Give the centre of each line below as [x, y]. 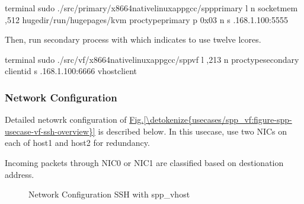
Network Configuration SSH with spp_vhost [109, 194]
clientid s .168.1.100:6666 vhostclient [71, 71]
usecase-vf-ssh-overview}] [50, 131]
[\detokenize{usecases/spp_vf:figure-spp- [218, 119]
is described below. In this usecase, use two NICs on [193, 131]
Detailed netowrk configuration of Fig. [74, 119]
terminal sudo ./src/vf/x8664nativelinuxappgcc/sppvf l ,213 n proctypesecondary [152, 59]
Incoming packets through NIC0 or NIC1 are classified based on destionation [144, 162]
